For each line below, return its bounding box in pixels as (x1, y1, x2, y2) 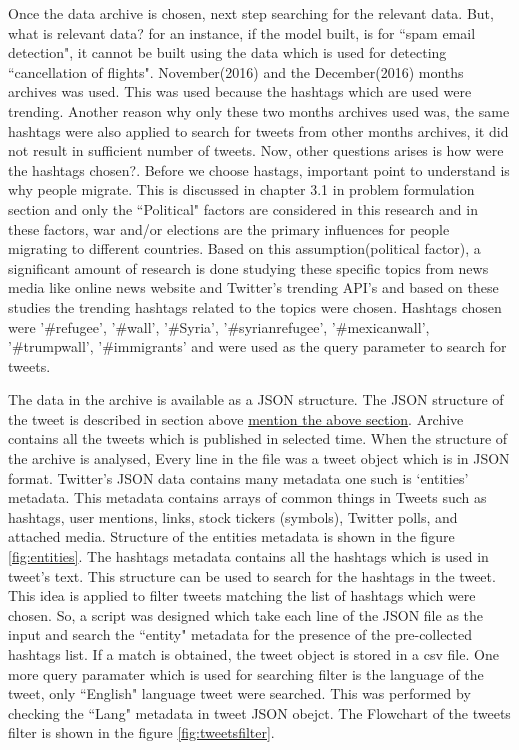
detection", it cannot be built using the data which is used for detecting (8, 42, 447, 63)
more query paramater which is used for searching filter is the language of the (8, 663, 484, 684)
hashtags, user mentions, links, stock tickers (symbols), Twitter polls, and (8, 506, 458, 527)
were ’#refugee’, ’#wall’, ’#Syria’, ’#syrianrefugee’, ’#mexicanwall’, (8, 316, 430, 337)
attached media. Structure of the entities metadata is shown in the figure (8, 526, 455, 547)
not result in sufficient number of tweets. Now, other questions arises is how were (8, 140, 504, 161)
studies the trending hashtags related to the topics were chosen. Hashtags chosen (8, 296, 502, 317)
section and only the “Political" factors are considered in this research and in (8, 198, 478, 219)
